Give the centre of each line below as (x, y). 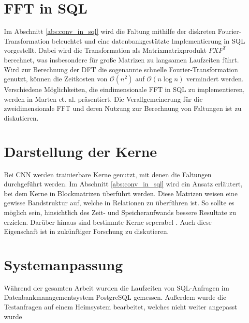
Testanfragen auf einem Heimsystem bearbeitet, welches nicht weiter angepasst (121, 307)
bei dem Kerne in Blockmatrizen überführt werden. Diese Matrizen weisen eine (121, 193)
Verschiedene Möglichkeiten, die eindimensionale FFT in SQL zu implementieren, (124, 89)
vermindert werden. (215, 79)
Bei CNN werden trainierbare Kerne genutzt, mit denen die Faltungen (108, 174)
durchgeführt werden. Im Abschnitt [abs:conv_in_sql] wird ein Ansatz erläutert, (123, 184)
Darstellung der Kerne (81, 151)
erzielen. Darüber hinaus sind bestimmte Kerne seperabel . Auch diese (108, 222)
